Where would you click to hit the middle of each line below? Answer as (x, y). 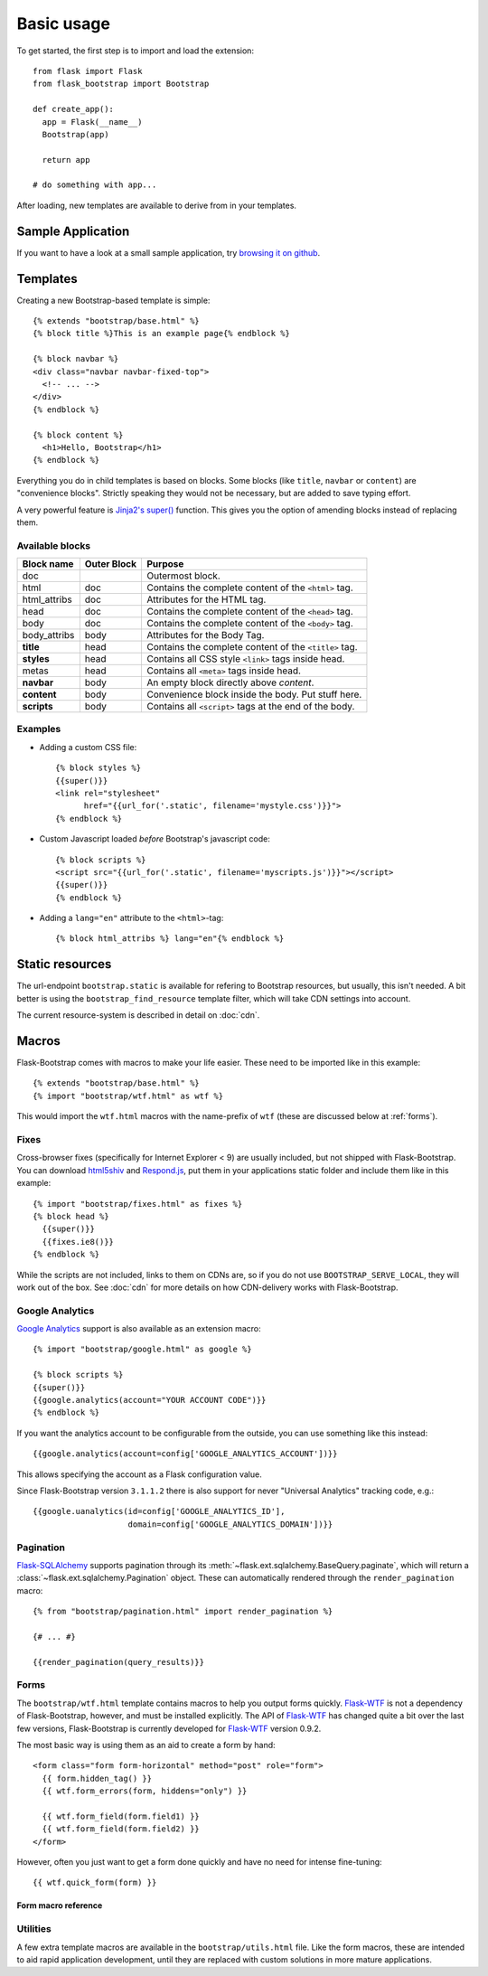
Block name (48, 564)
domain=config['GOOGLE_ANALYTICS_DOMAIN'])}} (230, 1524)
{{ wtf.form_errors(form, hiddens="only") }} (145, 1791)
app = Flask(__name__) (92, 122)
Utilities (34, 1929)
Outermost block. (183, 576)
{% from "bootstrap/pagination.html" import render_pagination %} (183, 1612)
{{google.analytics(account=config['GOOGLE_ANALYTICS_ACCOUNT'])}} (185, 1454)
